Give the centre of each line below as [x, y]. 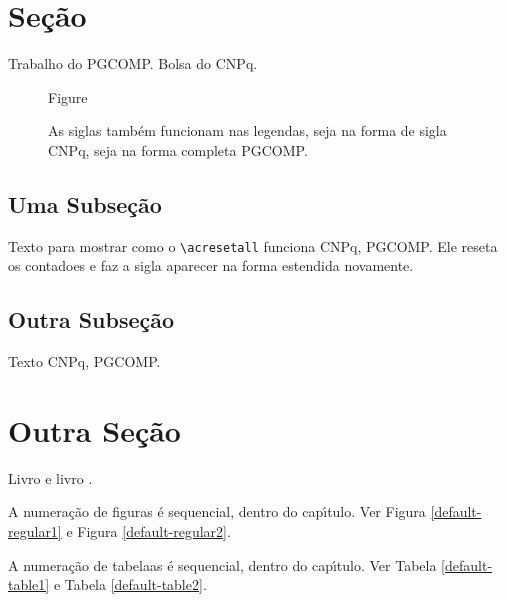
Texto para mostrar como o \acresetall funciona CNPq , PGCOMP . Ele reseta [253, 245]
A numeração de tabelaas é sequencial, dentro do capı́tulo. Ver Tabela [222, 564]
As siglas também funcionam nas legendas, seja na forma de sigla [247, 130]
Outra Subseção [91, 319]
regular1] [35, 531]
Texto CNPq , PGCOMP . [84, 361]
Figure [68, 96]
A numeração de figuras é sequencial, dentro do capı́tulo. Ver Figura [217, 511]
